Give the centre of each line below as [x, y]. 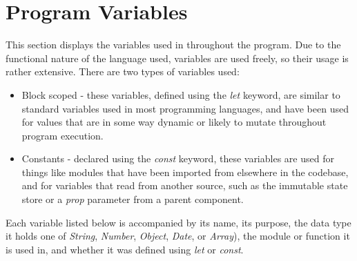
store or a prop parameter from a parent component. [133, 199]
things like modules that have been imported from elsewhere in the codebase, [185, 172]
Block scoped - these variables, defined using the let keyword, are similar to [181, 94]
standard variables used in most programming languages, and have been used [185, 108]
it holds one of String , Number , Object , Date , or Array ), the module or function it [178, 236]
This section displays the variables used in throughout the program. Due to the [173, 45]
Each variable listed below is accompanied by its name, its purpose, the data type [178, 222]
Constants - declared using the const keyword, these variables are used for [178, 158]
